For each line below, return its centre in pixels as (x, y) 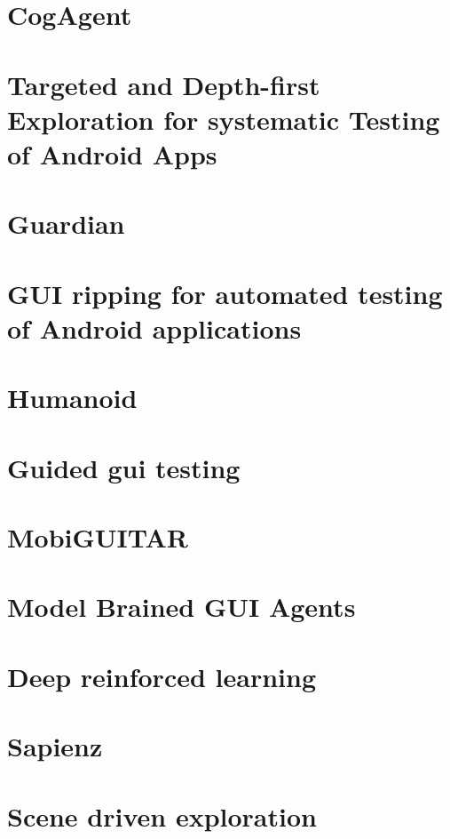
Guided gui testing (124, 467)
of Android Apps (112, 153)
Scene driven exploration (162, 815)
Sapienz (55, 746)
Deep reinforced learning (162, 676)
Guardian (66, 224)
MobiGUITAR (98, 537)
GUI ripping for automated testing (225, 293)
